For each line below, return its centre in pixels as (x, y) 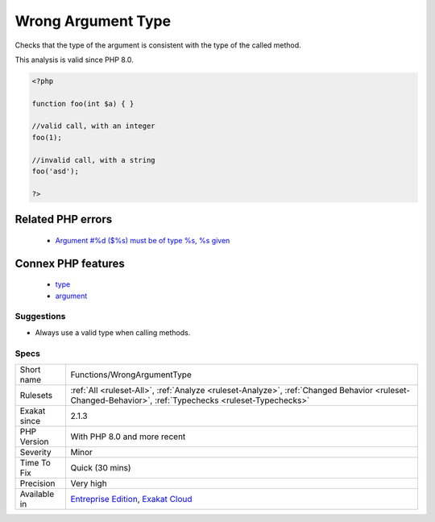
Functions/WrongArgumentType (131, 375)
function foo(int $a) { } (83, 104)
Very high (89, 483)
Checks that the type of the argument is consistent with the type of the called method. (158, 45)
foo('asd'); (56, 172)
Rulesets (36, 395)
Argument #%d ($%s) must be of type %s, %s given (143, 240)
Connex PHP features (70, 263)
